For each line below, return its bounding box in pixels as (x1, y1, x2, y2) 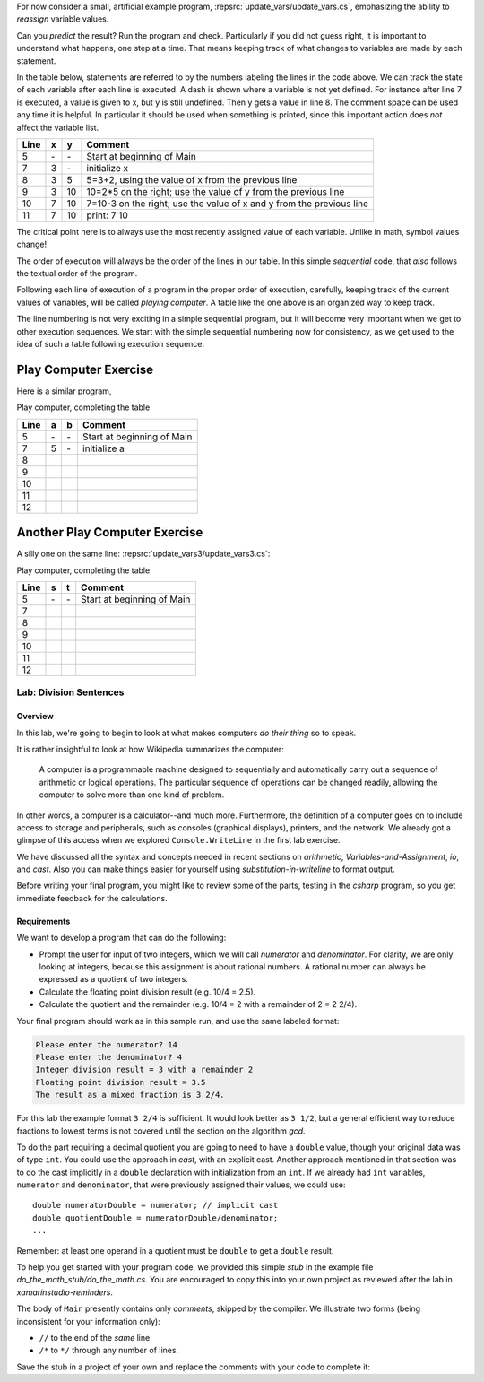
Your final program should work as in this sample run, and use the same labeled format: (16, 1015, 340, 1026)
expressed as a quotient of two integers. (39, 974, 188, 985)
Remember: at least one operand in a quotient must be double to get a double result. (16, 1245, 334, 1256)
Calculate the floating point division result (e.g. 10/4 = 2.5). (39, 987, 256, 997)
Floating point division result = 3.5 (35, 1077, 206, 1087)
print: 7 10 (86, 209, 129, 222)
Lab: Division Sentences (16, 686, 125, 699)
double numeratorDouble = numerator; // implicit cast (32, 1200, 279, 1211)
